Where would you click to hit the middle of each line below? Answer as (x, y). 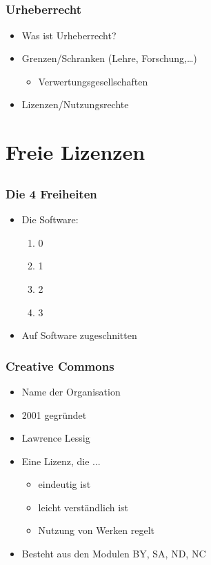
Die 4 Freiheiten (51, 193)
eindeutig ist (64, 484)
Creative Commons (60, 366)
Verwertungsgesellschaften (93, 81)
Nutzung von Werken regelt (97, 530)
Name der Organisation (71, 391)
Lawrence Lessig (56, 438)
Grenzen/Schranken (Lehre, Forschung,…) (109, 58)
